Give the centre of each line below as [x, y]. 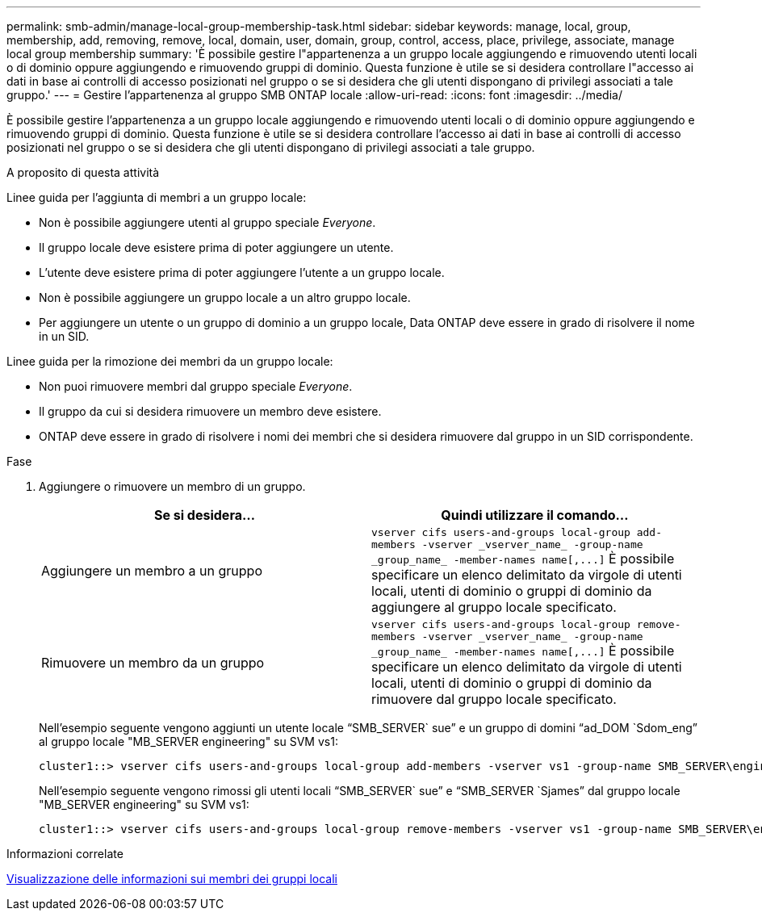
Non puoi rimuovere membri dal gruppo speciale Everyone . [196, 386]
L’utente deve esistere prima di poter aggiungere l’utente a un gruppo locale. [242, 272]
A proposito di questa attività [83, 172]
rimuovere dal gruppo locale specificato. [494, 699]
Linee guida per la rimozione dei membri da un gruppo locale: [170, 361]
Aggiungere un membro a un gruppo [152, 571]
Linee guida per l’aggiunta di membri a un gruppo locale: [157, 197]
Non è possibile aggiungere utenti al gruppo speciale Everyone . [207, 222]
